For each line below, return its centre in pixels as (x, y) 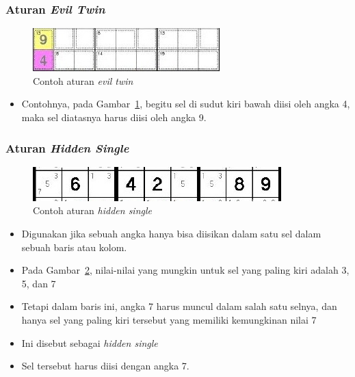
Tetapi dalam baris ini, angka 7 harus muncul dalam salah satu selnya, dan (179, 306)
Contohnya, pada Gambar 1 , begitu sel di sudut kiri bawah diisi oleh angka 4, (186, 104)
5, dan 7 (39, 283)
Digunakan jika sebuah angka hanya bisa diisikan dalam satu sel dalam (171, 233)
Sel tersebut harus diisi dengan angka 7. (105, 366)
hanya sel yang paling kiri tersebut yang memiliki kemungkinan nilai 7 (169, 319)
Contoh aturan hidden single (92, 210)
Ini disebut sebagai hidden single (90, 342)
